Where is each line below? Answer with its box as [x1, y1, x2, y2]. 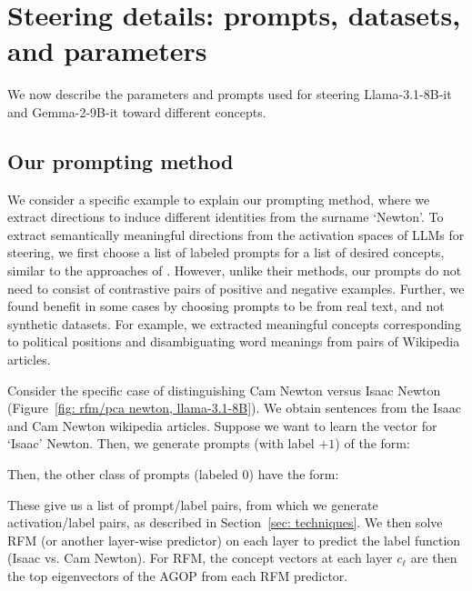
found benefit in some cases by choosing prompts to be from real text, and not [7, 296, 445, 316]
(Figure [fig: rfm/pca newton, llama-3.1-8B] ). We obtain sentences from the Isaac [7, 398, 461, 417]
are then [410, 548, 457, 567]
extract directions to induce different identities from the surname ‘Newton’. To [7, 207, 444, 226]
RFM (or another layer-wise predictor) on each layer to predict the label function [7, 530, 461, 549]
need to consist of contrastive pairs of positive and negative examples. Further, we [7, 278, 465, 297]
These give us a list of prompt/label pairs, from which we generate [7, 495, 378, 514]
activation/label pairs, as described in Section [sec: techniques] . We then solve [7, 513, 443, 532]
